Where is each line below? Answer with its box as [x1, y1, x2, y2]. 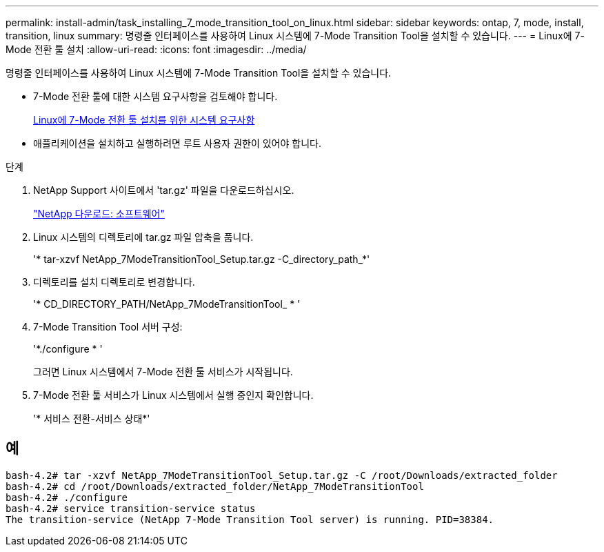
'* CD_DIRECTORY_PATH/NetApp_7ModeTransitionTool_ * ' [33, 298, 301, 310]
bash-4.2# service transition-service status [6, 502, 256, 514]
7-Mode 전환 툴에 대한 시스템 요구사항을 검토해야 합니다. [33, 90, 278, 102]
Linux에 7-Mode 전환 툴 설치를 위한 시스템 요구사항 [33, 114, 255, 126]
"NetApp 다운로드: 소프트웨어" [33, 208, 165, 219]
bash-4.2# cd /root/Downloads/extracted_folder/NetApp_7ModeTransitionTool [6, 480, 424, 492]
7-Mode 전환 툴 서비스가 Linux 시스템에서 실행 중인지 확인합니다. [33, 389, 314, 401]
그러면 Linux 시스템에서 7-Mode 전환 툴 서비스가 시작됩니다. [33, 366, 293, 377]
